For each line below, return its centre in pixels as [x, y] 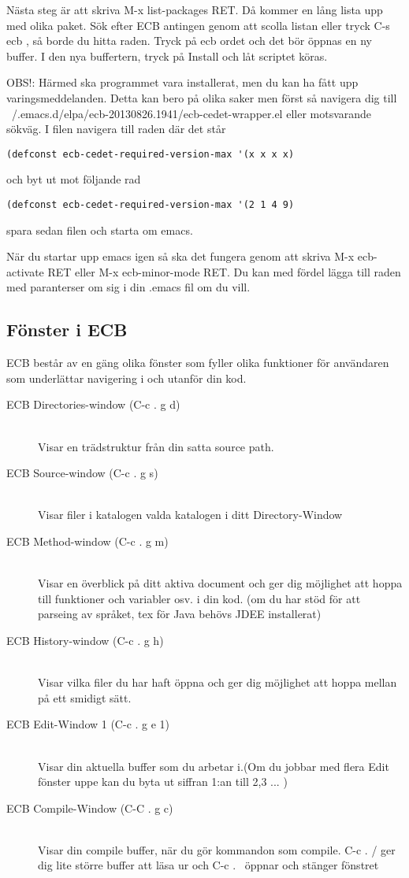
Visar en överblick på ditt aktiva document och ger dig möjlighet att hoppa [220, 583]
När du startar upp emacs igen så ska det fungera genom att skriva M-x [180, 256]
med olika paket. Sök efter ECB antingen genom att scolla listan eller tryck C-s [198, 25]
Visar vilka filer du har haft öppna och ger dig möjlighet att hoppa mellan [218, 682]
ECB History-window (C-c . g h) [85, 640]
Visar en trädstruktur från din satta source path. [156, 446]
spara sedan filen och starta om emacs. [100, 230]
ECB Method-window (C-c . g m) [87, 541]
